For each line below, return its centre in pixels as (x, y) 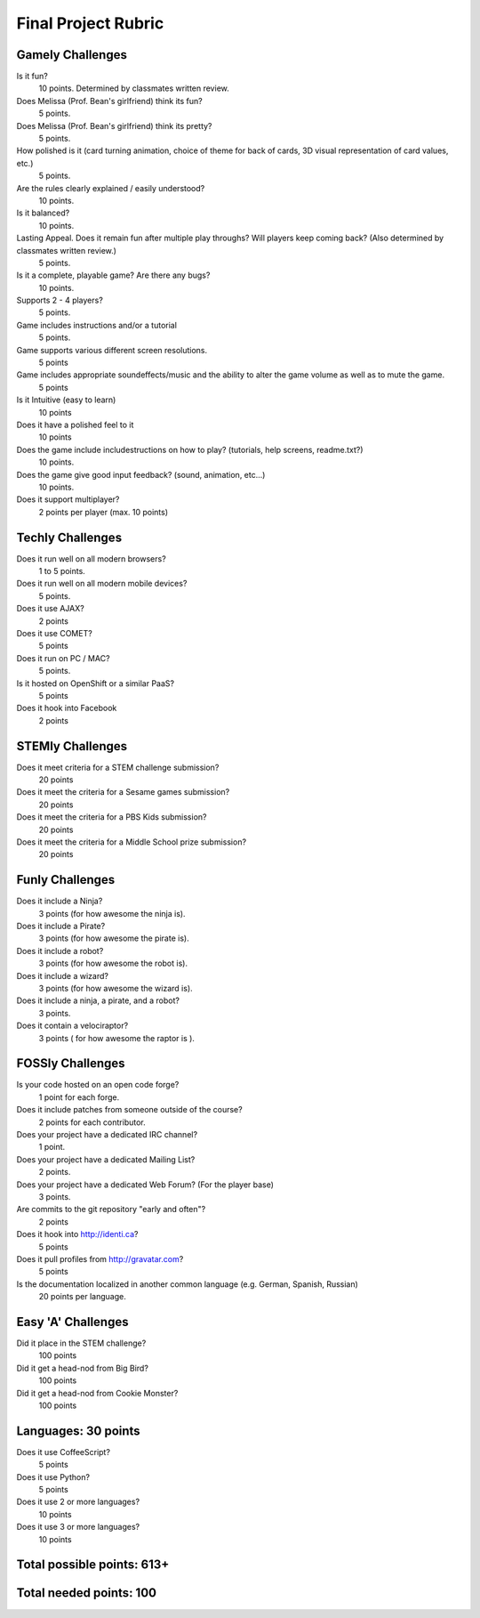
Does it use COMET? (54, 633)
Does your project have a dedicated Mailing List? (106, 1159)
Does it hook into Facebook (67, 708)
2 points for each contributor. (92, 1122)
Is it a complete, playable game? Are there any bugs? (113, 275)
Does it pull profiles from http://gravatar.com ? (100, 1258)
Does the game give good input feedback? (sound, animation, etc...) (141, 474)
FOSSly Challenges (71, 1064)
